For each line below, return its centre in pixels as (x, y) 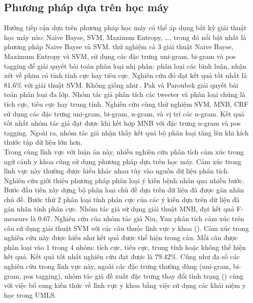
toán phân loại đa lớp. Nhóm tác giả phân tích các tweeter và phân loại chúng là (125, 94)
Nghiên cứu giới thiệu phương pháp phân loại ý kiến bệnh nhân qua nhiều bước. (124, 180)
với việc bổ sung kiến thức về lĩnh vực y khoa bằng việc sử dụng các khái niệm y (125, 285)
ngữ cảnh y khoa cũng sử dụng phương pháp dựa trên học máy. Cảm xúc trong (123, 161)
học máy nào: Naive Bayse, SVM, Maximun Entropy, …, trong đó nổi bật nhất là (125, 37)
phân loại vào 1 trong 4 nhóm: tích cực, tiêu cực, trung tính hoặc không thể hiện (125, 247)
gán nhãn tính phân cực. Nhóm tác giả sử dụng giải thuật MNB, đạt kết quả (119, 209)
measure (16, 218)
